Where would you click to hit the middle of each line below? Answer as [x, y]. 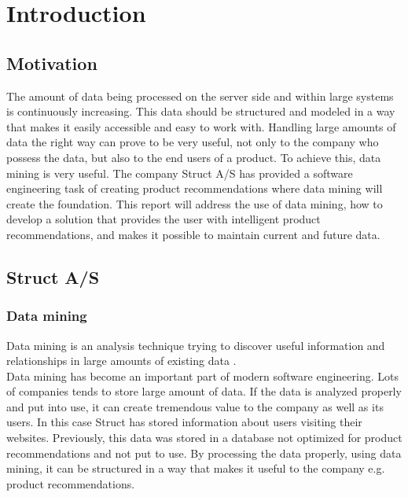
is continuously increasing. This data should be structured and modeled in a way [201, 111]
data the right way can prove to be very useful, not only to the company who [193, 142]
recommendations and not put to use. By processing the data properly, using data [204, 453]
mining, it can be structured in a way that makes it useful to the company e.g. [196, 468]
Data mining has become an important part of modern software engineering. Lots [202, 376]
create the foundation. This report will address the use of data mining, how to [195, 203]
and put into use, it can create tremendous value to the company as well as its [195, 406]
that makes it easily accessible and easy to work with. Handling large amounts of [201, 126]
